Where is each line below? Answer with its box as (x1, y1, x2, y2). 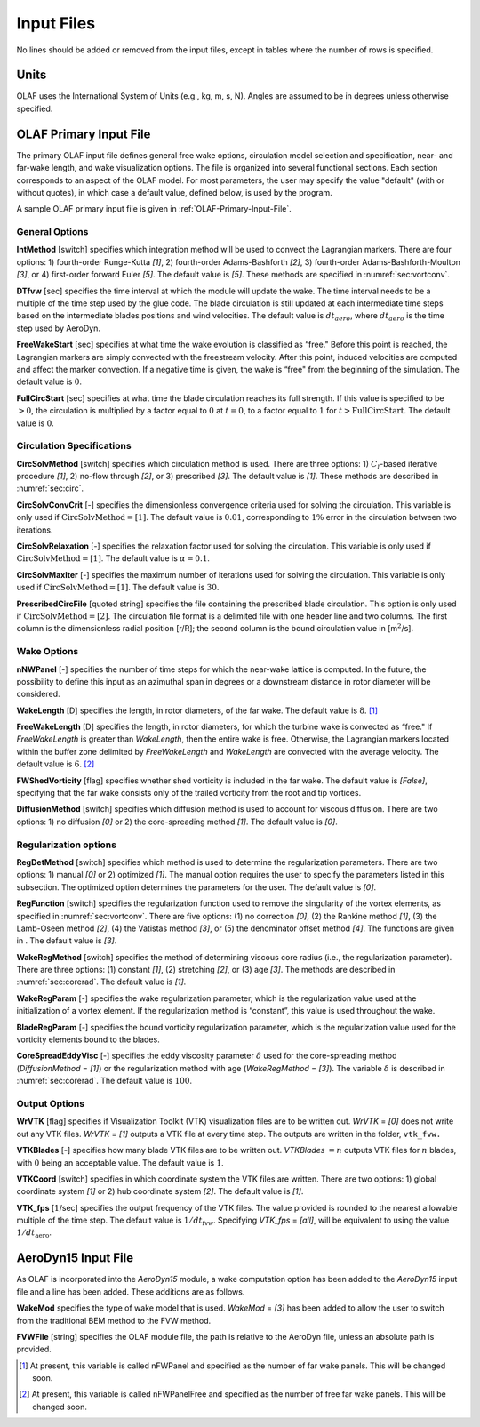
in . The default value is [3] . (16, 935, 117, 946)
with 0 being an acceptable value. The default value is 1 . (16, 1157, 224, 1168)
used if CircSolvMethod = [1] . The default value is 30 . (16, 582, 220, 593)
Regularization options (16, 838, 117, 851)
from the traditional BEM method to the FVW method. (16, 1315, 212, 1326)
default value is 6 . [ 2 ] (16, 758, 95, 769)
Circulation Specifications (16, 440, 132, 453)
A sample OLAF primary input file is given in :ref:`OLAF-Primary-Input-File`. (16, 204, 292, 214)
